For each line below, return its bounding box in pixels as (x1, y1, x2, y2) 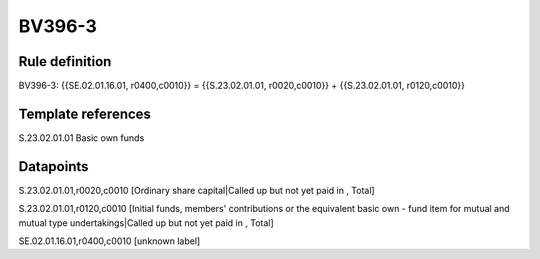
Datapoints (18, 158, 89, 175)
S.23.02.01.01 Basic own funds (18, 131, 145, 144)
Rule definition (18, 53, 112, 70)
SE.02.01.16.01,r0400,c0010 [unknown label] (18, 235, 201, 247)
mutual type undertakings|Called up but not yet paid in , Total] (18, 216, 274, 229)
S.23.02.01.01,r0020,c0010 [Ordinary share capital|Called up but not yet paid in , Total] (18, 184, 375, 196)
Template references (18, 105, 152, 122)
